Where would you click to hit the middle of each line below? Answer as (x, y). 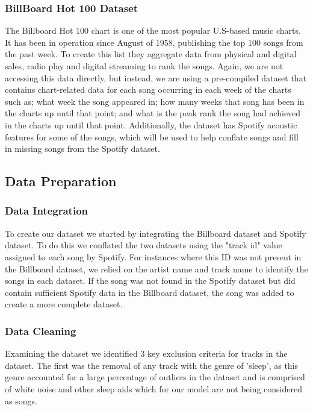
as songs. (21, 400)
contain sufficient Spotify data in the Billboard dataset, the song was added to (150, 292)
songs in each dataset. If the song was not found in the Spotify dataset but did (150, 281)
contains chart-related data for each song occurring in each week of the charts (148, 89)
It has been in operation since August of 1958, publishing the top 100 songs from (154, 42)
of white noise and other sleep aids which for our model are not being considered (154, 388)
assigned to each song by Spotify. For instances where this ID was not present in (153, 256)
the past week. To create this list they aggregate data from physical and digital (151, 54)
